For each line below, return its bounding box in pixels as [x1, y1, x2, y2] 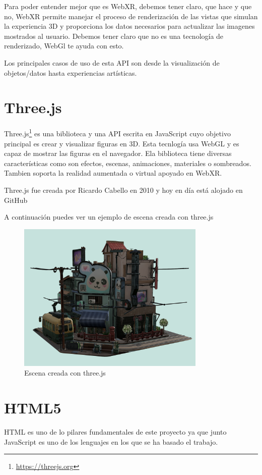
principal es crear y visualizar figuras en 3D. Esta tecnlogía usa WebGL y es [4, 138, 239, 148]
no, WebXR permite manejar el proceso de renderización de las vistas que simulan [4, 11, 258, 21]
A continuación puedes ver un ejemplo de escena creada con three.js [4, 212, 214, 222]
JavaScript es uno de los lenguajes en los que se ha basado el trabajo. [4, 436, 218, 447]
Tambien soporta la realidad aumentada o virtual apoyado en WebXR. [4, 168, 222, 178]
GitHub [4, 194, 28, 205]
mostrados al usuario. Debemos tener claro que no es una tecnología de [4, 30, 224, 41]
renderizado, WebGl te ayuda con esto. [4, 40, 124, 51]
